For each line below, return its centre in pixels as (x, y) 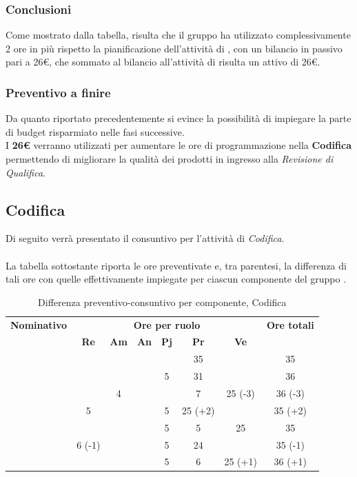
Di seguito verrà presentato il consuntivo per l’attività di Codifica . (145, 238)
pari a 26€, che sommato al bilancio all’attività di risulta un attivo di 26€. (163, 62)
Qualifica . (25, 172)
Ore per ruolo (167, 324)
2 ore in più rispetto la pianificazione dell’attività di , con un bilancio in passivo (174, 48)
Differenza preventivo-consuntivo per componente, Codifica (162, 302)
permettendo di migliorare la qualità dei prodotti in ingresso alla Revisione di (170, 159)
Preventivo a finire (58, 92)
